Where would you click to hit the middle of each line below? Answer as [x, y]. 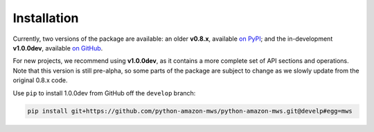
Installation [46, 18]
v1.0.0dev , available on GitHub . [58, 48]
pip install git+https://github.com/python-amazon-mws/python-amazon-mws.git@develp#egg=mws [190, 111]
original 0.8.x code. [40, 80]
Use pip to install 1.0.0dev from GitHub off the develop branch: [104, 93]
